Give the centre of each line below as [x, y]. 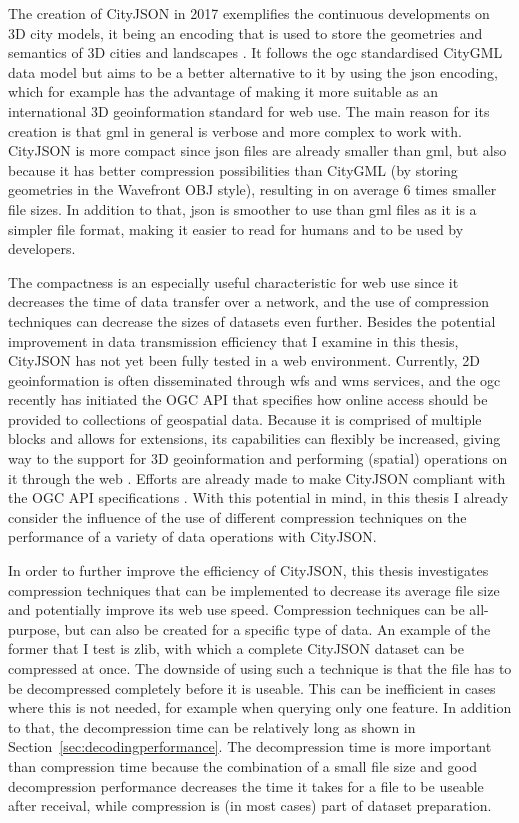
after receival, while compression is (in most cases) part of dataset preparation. [250, 805]
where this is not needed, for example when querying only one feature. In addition [260, 707]
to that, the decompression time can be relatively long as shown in [212, 726]
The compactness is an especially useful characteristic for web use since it [233, 281]
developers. [42, 248]
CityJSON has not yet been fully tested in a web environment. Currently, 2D [244, 360]
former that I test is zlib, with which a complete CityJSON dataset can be [236, 648]
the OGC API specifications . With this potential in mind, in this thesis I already [258, 497]
